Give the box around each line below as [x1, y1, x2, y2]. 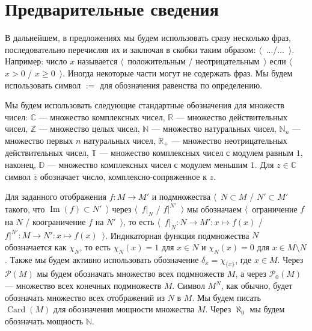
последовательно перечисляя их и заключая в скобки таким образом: [5, 43, 256, 55]
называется [77, 55, 118, 67]
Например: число [5, 55, 67, 67]
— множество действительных [176, 110, 287, 123]
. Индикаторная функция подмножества [105, 229, 249, 241]
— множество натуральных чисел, [151, 122, 277, 135]
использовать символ [5, 78, 81, 91]
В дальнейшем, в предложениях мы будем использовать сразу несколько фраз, [5, 31, 291, 44]
